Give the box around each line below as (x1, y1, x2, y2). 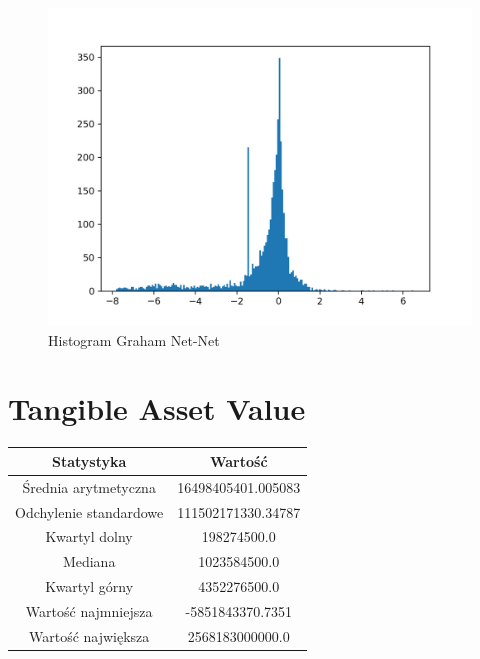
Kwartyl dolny (45, 526, 133, 547)
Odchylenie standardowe (15, 501, 164, 522)
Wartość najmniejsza (25, 600, 153, 621)
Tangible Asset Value (8, 388, 306, 429)
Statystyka (51, 450, 127, 471)
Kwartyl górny (45, 576, 134, 597)
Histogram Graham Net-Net (48, 329, 220, 350)
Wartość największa (28, 625, 150, 646)
